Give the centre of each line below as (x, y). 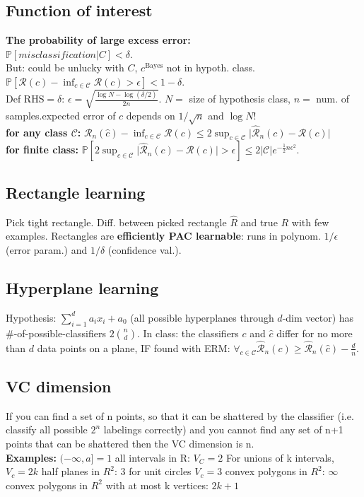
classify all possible (47, 429)
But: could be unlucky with (65, 68)
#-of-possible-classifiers (56, 333)
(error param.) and (47, 249)
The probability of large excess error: (98, 40)
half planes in (70, 471)
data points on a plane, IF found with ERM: (134, 347)
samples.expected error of (61, 115)
